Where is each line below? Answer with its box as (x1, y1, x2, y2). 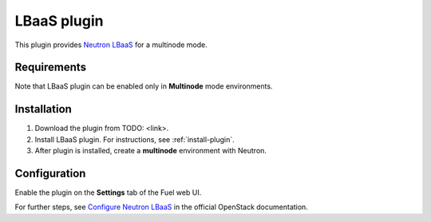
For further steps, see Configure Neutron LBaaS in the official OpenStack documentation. (14, 202, 309, 212)
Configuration (14, 166, 86, 180)
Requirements (14, 61, 87, 74)
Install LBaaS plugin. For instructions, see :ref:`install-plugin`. (34, 134, 235, 144)
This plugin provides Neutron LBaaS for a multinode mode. (14, 40, 208, 50)
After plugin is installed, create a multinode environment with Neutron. (34, 146, 267, 156)
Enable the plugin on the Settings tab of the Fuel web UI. (14, 188, 202, 197)
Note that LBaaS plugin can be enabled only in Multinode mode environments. (14, 81, 273, 91)
